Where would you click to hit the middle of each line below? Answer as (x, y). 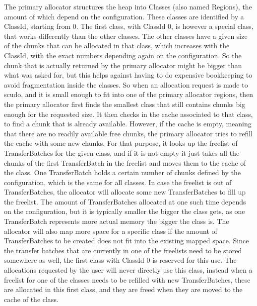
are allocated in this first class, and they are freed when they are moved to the (123, 289)
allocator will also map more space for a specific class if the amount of (111, 231)
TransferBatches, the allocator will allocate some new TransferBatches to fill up (125, 192)
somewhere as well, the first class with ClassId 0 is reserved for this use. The (120, 260)
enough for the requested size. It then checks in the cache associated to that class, (128, 114)
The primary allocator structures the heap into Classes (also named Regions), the (128, 6)
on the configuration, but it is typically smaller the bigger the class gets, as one (125, 211)
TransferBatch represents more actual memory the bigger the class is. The (117, 221)
